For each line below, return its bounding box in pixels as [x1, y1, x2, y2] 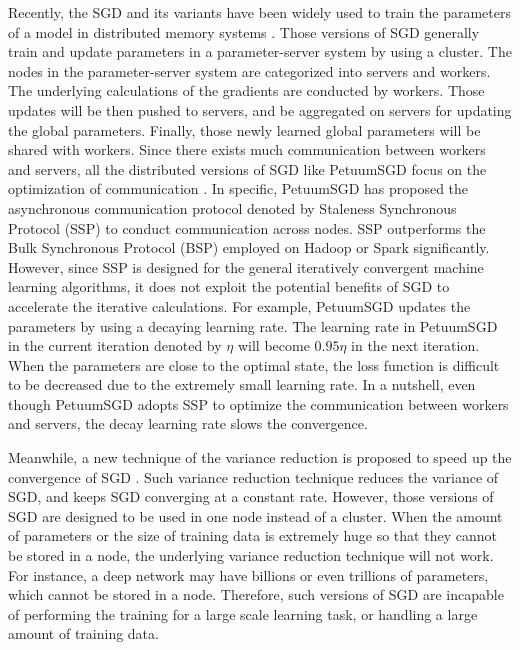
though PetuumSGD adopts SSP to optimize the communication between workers [8, 393, 509, 414]
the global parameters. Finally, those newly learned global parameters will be [8, 119, 481, 140]
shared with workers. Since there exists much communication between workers [8, 139, 486, 160]
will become [237, 335, 310, 356]
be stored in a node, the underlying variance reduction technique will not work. [8, 545, 494, 566]
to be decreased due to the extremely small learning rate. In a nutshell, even [8, 374, 476, 395]
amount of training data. [8, 623, 159, 644]
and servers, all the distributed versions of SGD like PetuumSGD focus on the [8, 158, 487, 179]
